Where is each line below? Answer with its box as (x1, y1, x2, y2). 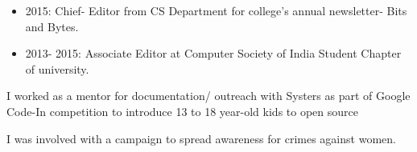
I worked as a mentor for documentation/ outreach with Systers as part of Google (6, 87, 411, 104)
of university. (25, 60, 89, 77)
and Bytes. (25, 18, 79, 34)
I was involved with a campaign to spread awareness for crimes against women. (6, 130, 396, 146)
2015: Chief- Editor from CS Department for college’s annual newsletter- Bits (25, 2, 407, 18)
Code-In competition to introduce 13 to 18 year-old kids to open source (6, 102, 358, 119)
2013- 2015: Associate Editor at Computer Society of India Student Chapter (25, 45, 402, 62)
